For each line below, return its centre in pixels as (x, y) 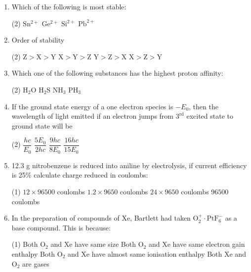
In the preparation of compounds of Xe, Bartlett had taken (101, 218)
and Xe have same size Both (93, 244)
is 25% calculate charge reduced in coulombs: (80, 175)
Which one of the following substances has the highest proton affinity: (117, 73)
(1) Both (25, 244)
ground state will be (42, 125)
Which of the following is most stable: (69, 6)
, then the (204, 106)
